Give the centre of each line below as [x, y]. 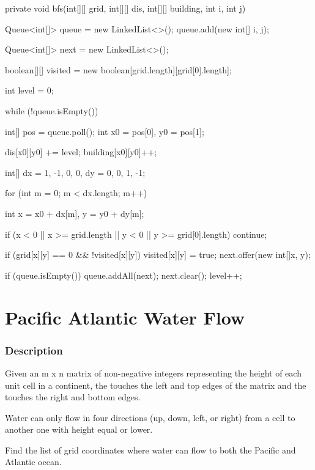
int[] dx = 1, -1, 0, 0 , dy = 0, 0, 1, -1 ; [75, 172]
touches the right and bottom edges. [73, 397]
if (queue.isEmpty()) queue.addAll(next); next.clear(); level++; [124, 275]
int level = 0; [29, 90]
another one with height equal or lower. [79, 429]
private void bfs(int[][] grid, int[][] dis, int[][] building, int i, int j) [125, 8]
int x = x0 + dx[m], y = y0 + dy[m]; [75, 213]
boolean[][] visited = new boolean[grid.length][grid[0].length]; [118, 69]
